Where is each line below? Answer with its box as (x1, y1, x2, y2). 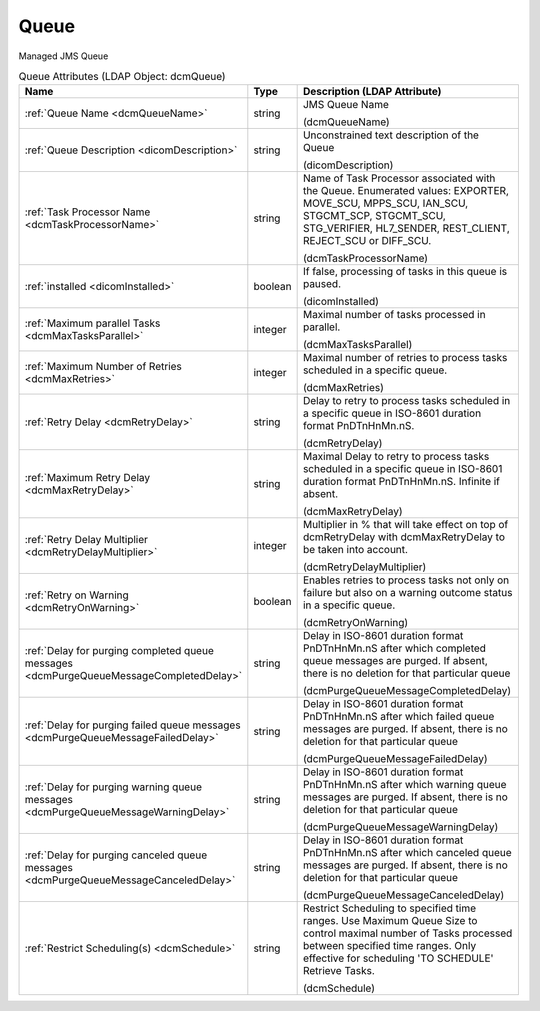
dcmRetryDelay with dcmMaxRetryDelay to (302, 530, 505, 544)
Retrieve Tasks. (302, 964, 375, 978)
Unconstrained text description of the (302, 128, 480, 142)
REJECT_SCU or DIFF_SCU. (302, 234, 432, 248)
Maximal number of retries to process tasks (302, 351, 508, 365)
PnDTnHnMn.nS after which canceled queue (302, 846, 512, 860)
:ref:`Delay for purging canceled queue (24, 848, 208, 862)
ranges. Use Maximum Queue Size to (302, 914, 478, 928)
